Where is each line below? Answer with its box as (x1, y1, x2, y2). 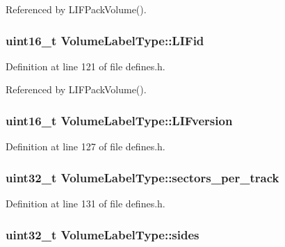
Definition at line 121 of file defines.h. (6, 58, 165, 73)
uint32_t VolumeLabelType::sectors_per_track (6, 168, 279, 186)
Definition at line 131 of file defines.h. (6, 196, 165, 211)
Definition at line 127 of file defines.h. (6, 139, 165, 154)
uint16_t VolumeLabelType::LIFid (6, 31, 204, 49)
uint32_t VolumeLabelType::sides (6, 225, 199, 243)
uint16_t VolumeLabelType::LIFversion (6, 111, 233, 129)
